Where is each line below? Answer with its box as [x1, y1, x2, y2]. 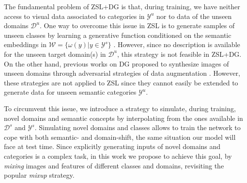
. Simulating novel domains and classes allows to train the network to [34, 122, 241, 133]
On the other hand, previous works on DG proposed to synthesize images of [4, 58, 229, 68]
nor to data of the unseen [156, 11, 232, 21]
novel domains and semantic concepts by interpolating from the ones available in [4, 113, 243, 123]
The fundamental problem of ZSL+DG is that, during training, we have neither [4, 1, 240, 11]
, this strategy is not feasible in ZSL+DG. [117, 49, 242, 59]
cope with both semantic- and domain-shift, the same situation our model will [4, 132, 236, 142]
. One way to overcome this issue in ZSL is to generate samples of [39, 20, 235, 31]
